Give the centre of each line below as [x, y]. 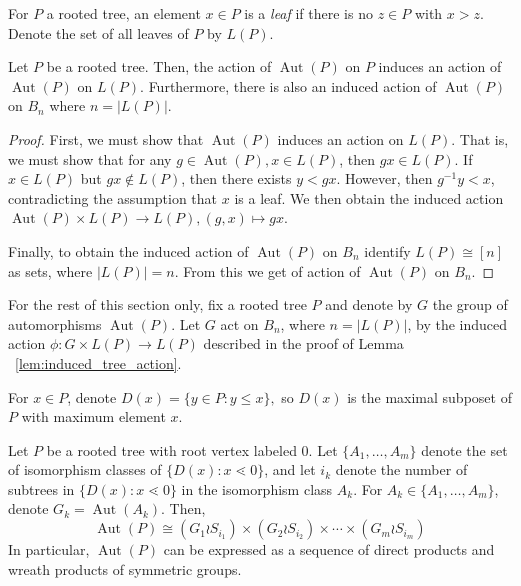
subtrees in [41, 488]
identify [387, 250]
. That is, [480, 138]
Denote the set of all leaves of [98, 32]
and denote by [369, 304]
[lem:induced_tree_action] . [98, 362]
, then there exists [236, 178]
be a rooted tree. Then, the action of [159, 66]
